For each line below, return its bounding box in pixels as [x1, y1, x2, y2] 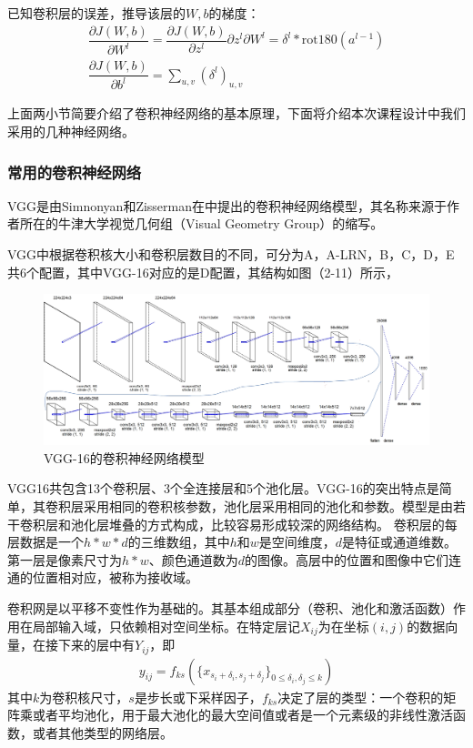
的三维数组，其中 [127, 532, 230, 551]
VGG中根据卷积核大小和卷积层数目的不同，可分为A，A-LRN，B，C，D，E [7, 245, 455, 264]
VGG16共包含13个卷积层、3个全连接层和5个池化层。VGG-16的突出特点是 [7, 479, 439, 498]
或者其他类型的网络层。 [32, 723, 173, 742]
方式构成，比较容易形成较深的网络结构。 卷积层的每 [146, 514, 458, 533]
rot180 [301, 34, 337, 47]
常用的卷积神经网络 [7, 160, 142, 183]
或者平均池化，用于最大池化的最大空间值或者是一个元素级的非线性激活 [32, 705, 453, 724]
